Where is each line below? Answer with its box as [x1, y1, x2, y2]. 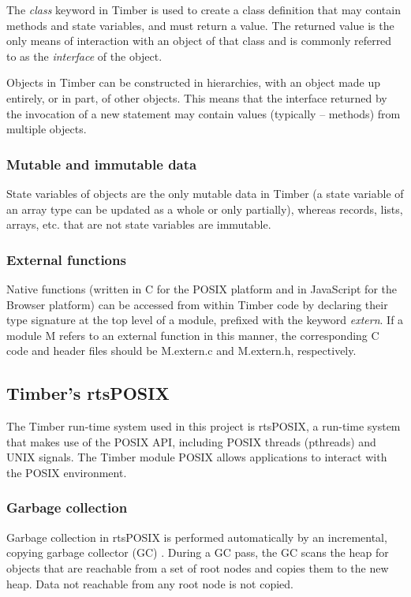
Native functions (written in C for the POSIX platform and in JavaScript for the [6, 280, 397, 297]
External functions [6, 249, 126, 269]
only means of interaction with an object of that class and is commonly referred [6, 32, 392, 49]
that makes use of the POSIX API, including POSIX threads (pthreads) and [6, 433, 376, 450]
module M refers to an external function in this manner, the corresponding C [6, 326, 379, 343]
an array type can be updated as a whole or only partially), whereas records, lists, [6, 200, 403, 217]
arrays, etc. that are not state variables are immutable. [6, 216, 271, 233]
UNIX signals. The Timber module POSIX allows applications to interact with [6, 449, 387, 465]
